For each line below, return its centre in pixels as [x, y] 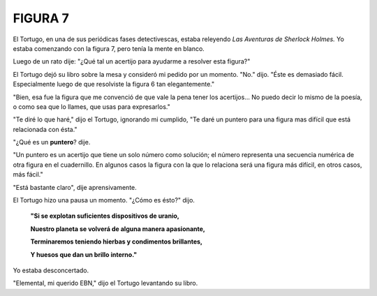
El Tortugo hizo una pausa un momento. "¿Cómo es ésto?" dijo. [104, 200]
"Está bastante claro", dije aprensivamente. [75, 187]
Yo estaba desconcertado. [51, 270]
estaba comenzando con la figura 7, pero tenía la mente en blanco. [109, 48]
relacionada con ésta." [45, 129]
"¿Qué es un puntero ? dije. [52, 142]
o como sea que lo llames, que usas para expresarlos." [91, 106]
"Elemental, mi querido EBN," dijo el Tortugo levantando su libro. [105, 283]
